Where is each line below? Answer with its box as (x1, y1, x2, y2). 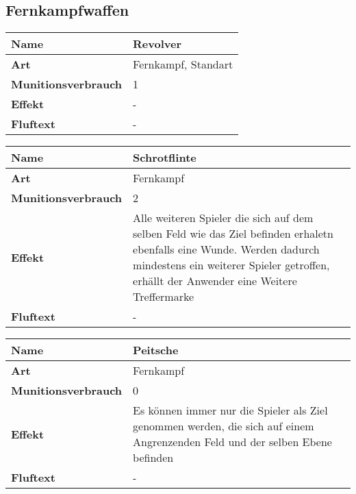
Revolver (133, 36, 182, 52)
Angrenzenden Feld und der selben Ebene (133, 434, 332, 450)
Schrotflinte (133, 149, 196, 166)
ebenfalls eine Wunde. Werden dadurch (133, 241, 320, 258)
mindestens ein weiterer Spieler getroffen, (133, 257, 330, 273)
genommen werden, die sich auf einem (133, 418, 314, 434)
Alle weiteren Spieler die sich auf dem (133, 210, 314, 226)
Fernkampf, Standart (133, 56, 233, 73)
